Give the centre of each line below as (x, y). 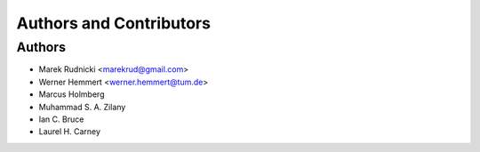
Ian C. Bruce (61, 119)
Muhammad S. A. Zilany (82, 107)
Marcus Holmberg (72, 94)
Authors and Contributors (113, 23)
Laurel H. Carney (70, 132)
